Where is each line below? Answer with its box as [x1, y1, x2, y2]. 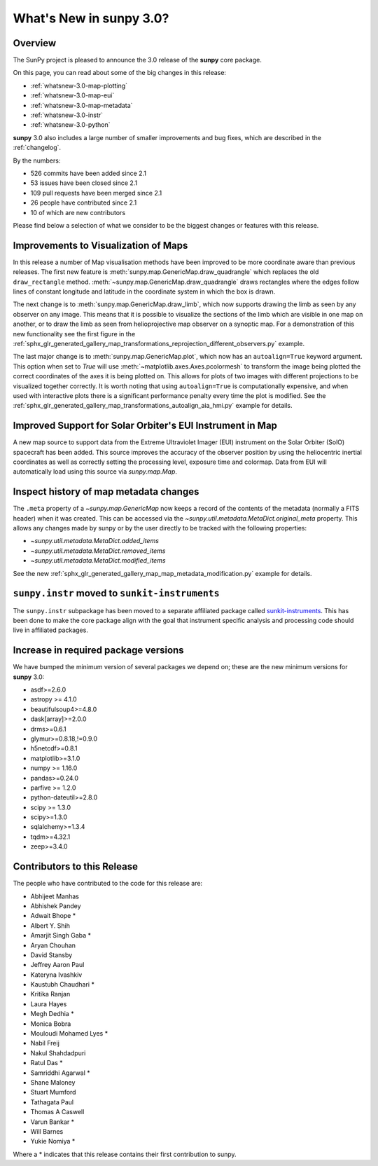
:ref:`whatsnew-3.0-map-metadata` [30, 101, 133, 109]
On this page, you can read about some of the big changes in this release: [13, 69, 227, 77]
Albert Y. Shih [30, 921, 70, 930]
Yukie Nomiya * [30, 1137, 76, 1146]
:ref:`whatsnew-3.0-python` [30, 121, 111, 129]
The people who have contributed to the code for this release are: [13, 879, 203, 888]
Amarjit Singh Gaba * [30, 931, 91, 940]
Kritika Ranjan [30, 990, 71, 999]
